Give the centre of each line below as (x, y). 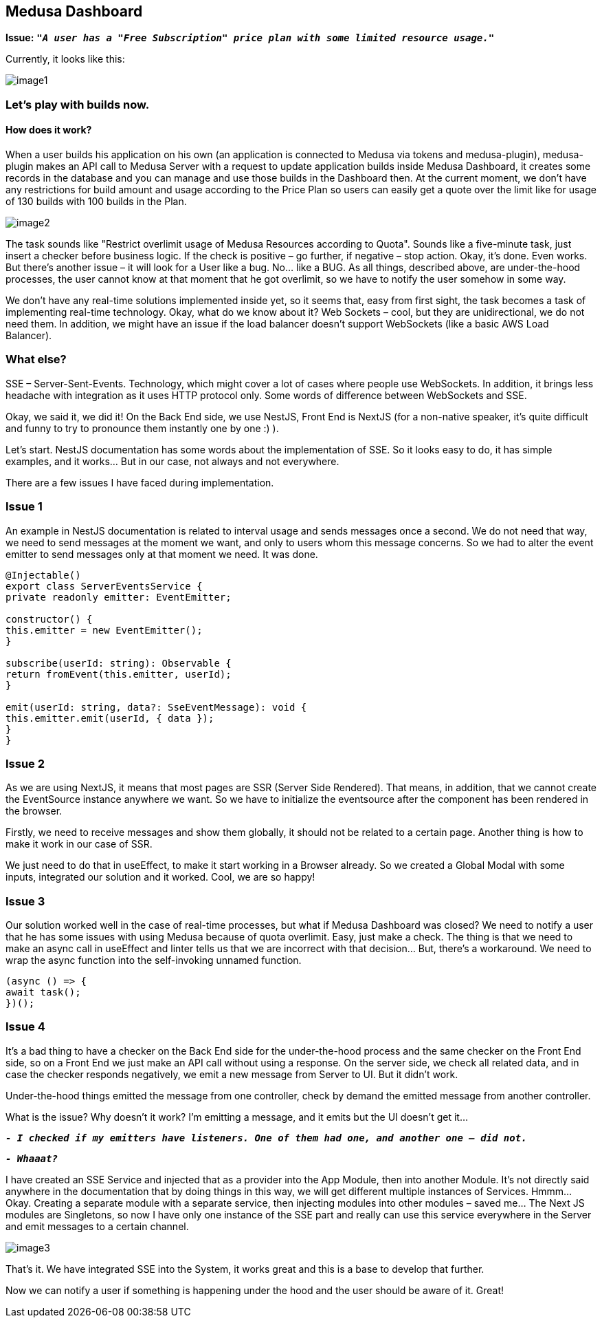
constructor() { (49, 619)
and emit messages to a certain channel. (97, 1226)
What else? (36, 359)
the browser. (34, 811)
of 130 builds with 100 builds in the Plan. (96, 202)
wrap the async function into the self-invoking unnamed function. (154, 960)
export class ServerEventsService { (104, 586)
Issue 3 (25, 901)
